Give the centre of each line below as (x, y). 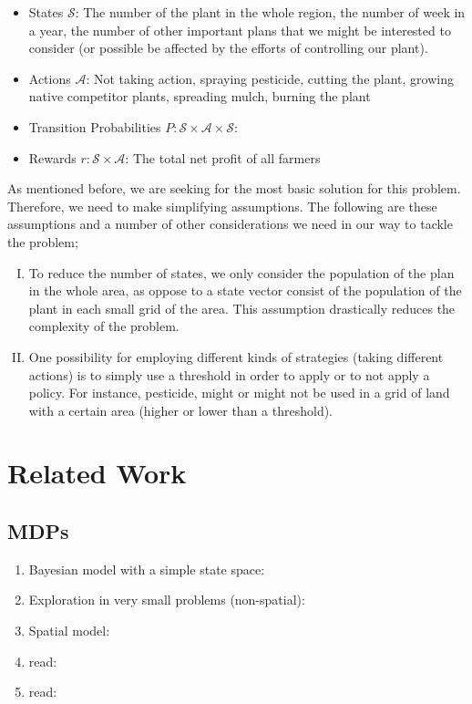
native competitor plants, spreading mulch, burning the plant (200, 96)
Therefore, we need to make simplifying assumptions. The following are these (222, 206)
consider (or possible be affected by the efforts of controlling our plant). (228, 48)
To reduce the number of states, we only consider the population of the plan (241, 272)
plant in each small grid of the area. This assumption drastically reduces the (242, 308)
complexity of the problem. (104, 326)
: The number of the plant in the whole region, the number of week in (270, 12)
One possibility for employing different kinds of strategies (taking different (236, 356)
